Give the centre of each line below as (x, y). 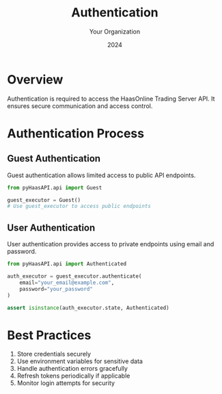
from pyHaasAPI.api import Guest (55, 187)
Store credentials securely (54, 354)
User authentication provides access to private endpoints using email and (111, 244)
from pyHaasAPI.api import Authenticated (67, 264)
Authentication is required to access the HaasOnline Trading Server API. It (111, 98)
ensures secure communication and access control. (80, 106)
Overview (35, 79)
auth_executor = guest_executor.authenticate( (74, 276)
